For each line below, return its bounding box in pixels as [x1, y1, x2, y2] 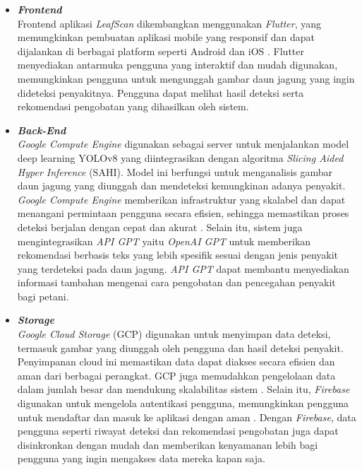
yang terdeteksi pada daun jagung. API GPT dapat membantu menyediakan [17, 261, 349, 276]
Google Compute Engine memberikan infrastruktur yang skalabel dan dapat [17, 192, 346, 206]
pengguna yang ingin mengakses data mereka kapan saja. [17, 451, 265, 466]
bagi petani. [17, 288, 69, 303]
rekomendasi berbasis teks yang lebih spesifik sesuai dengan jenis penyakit [17, 247, 339, 262]
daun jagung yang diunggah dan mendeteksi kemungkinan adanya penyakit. [17, 178, 346, 193]
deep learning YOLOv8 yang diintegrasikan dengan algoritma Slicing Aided [17, 150, 344, 165]
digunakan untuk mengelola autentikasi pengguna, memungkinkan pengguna [17, 396, 349, 411]
